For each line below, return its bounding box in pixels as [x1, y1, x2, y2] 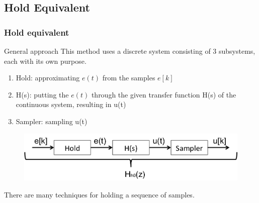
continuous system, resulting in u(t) [16, 99, 126, 110]
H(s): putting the [16, 89, 69, 99]
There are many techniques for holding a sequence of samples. [4, 189, 195, 199]
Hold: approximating [16, 72, 80, 83]
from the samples [102, 72, 155, 83]
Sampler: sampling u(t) [16, 116, 88, 126]
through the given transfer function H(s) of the [91, 89, 236, 99]
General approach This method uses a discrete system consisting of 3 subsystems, [4, 46, 255, 56]
